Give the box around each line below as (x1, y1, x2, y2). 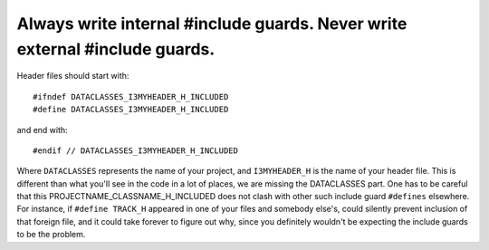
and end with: (16, 124, 68, 135)
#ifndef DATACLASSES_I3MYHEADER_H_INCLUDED (33, 91, 229, 101)
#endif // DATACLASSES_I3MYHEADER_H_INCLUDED (33, 145, 239, 156)
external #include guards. (16, 39, 216, 59)
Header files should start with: (16, 71, 129, 82)
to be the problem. (16, 229, 86, 240)
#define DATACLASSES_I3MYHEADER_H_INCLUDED (33, 104, 229, 115)
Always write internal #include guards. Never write (16, 14, 407, 34)
